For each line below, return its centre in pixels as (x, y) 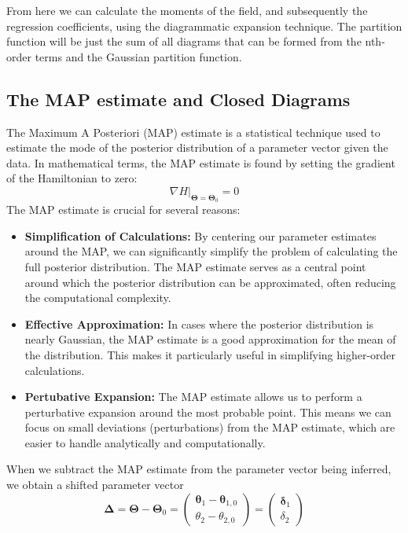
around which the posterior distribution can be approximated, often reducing (210, 282)
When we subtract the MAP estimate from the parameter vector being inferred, (199, 469)
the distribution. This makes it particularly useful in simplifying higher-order (210, 354)
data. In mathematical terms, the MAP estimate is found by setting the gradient (201, 162)
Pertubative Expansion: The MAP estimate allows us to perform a (193, 397)
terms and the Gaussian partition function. (138, 56)
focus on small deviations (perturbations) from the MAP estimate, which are (210, 427)
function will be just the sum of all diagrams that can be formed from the (184, 41)
